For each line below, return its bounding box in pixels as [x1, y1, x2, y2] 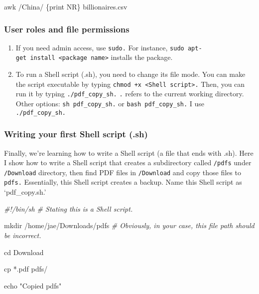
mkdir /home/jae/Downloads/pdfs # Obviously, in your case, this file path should [4, 220, 255, 231]
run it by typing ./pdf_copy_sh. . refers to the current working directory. [15, 88, 244, 99]
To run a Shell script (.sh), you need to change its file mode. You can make [15, 69, 246, 79]
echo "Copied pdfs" [4, 280, 62, 291]
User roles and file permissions [4, 22, 129, 35]
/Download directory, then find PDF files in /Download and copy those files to [4, 167, 241, 177]
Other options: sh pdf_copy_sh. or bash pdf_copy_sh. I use [15, 98, 205, 109]
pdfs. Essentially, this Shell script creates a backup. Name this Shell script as [4, 177, 242, 187]
